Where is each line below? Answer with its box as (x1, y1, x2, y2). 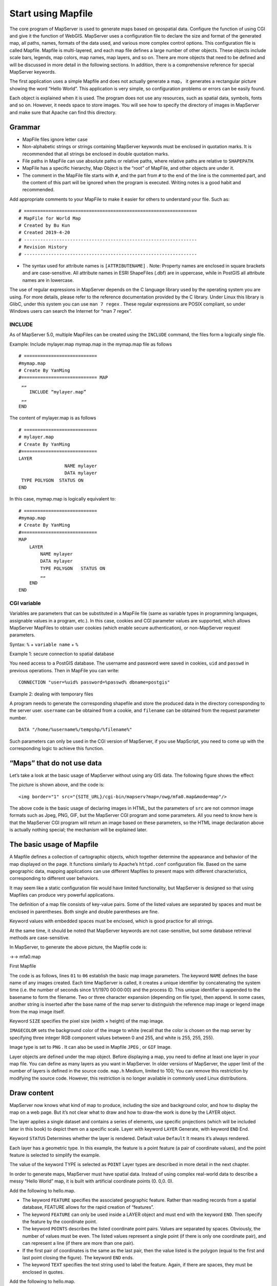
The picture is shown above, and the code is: (9, 782, 105, 788)
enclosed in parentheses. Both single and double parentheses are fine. (9, 908, 159, 915)
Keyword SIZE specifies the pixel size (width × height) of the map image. (9, 1017, 164, 1024)
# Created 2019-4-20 (18, 229, 70, 236)
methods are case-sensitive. (9, 935, 70, 941)
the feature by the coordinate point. (22, 1219, 97, 1225)
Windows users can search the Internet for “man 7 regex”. (9, 308, 132, 314)
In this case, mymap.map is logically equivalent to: (9, 496, 116, 502)
